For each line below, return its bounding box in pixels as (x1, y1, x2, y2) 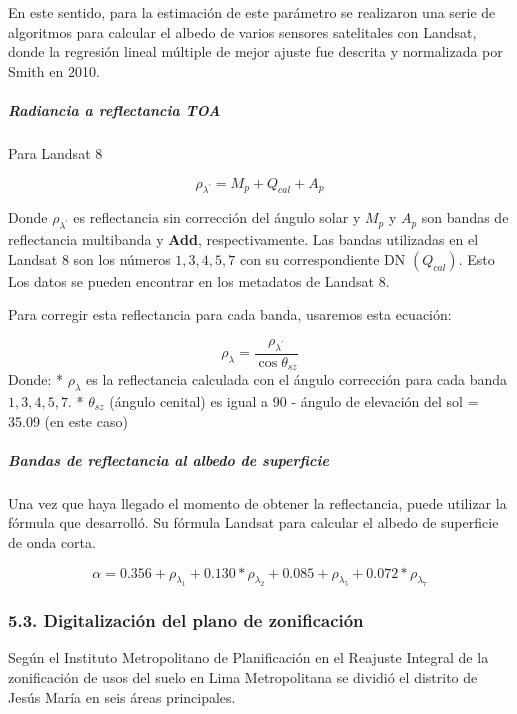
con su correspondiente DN (239, 248, 406, 269)
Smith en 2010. (8, 60, 100, 81)
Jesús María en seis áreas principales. (8, 686, 236, 707)
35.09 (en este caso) (8, 410, 128, 431)
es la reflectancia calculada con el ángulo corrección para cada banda (86, 369, 508, 390)
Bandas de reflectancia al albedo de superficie (8, 449, 329, 470)
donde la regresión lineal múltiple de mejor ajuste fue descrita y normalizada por (8, 41, 503, 62)
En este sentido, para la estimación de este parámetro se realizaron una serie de (8, 2, 496, 22)
